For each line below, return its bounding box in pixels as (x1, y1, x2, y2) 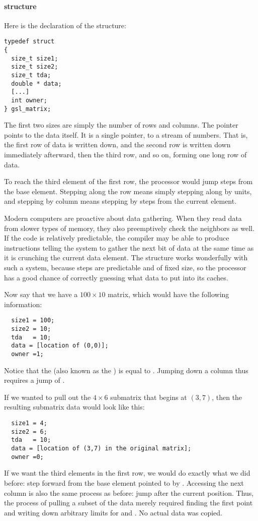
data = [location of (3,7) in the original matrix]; (11, 445, 192, 452)
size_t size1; (11, 54, 58, 62)
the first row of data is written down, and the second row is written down (4, 139, 231, 150)
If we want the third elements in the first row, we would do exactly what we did (4, 468, 250, 478)
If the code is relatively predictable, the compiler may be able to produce (4, 233, 229, 243)
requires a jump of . (4, 375, 65, 385)
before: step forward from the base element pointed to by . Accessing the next (4, 477, 244, 488)
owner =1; (11, 351, 44, 358)
